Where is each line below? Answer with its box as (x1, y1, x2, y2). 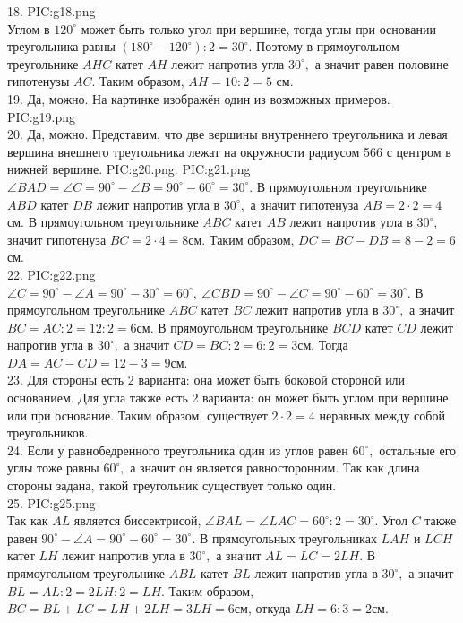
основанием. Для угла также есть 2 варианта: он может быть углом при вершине (7, 388, 449, 407)
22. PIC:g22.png (7, 264, 96, 283)
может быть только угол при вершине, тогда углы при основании (81, 19, 436, 38)
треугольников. (7, 423, 89, 442)
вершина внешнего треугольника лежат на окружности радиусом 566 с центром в (7, 142, 451, 160)
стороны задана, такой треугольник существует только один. (7, 476, 337, 495)
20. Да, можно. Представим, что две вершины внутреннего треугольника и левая (7, 125, 448, 143)
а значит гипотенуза (250, 195, 359, 213)
